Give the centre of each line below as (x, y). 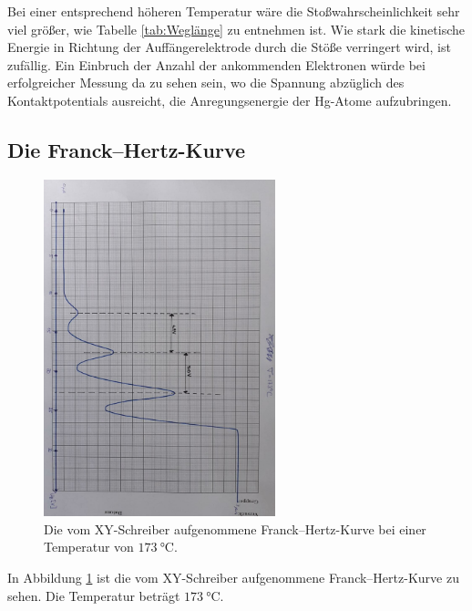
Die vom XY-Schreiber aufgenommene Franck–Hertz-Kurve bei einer (235, 528)
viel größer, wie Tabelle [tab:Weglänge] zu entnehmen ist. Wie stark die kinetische (236, 29)
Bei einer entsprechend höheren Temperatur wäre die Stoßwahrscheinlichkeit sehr (234, 11)
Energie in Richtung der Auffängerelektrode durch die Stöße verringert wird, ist (229, 47)
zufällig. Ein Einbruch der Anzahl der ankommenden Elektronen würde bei (216, 64)
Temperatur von (89, 547)
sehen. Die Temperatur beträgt (94, 595)
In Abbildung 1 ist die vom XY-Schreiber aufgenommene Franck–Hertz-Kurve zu (233, 578)
